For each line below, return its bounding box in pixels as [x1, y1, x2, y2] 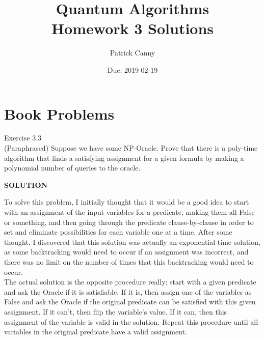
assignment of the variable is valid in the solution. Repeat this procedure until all [4, 316, 258, 327]
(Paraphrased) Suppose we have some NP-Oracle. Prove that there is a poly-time [4, 143, 258, 153]
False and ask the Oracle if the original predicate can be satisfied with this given [4, 296, 256, 307]
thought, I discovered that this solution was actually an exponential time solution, [4, 236, 260, 247]
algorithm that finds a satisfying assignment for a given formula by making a [4, 152, 244, 163]
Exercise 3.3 [4, 132, 42, 143]
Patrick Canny [110, 47, 155, 58]
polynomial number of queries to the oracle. [4, 162, 141, 173]
